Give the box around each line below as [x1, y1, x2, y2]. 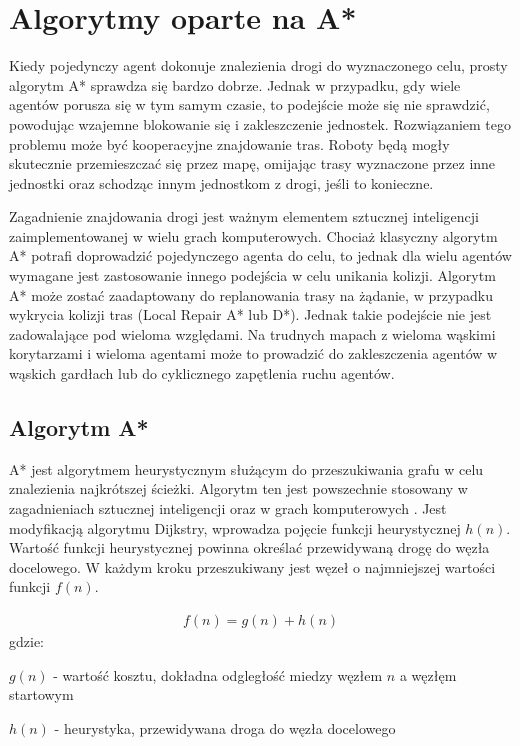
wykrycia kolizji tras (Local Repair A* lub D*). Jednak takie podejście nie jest [9, 304, 492, 325]
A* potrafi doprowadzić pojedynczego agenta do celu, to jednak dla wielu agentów [9, 245, 512, 266]
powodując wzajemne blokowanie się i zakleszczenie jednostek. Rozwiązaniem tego [9, 113, 512, 134]
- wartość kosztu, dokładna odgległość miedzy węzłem [53, 664, 383, 685]
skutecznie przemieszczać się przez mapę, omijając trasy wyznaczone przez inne [9, 153, 496, 174]
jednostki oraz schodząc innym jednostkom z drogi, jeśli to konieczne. [9, 172, 434, 193]
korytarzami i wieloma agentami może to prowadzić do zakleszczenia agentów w [9, 343, 498, 364]
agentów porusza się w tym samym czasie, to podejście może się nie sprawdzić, [9, 94, 490, 115]
